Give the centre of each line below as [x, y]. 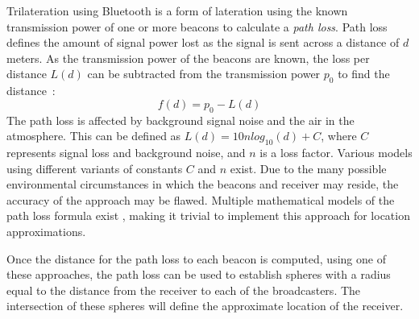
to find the [364, 74]
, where [339, 136]
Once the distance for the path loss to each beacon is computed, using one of [196, 258]
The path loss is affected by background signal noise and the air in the [180, 120]
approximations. [46, 231]
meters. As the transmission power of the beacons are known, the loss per [188, 58]
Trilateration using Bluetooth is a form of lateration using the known [177, 10]
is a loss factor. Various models [336, 152]
